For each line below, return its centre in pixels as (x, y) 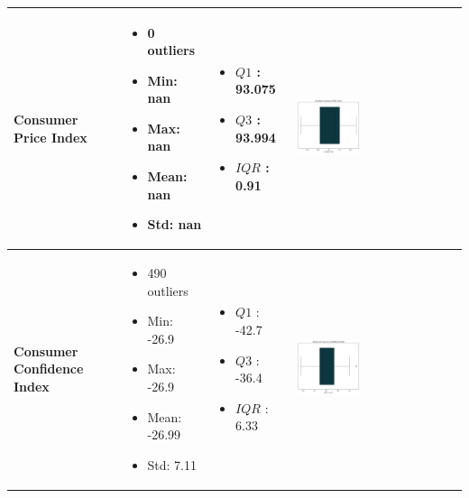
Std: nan (175, 224)
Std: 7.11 (172, 464)
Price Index (51, 137)
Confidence (49, 369)
